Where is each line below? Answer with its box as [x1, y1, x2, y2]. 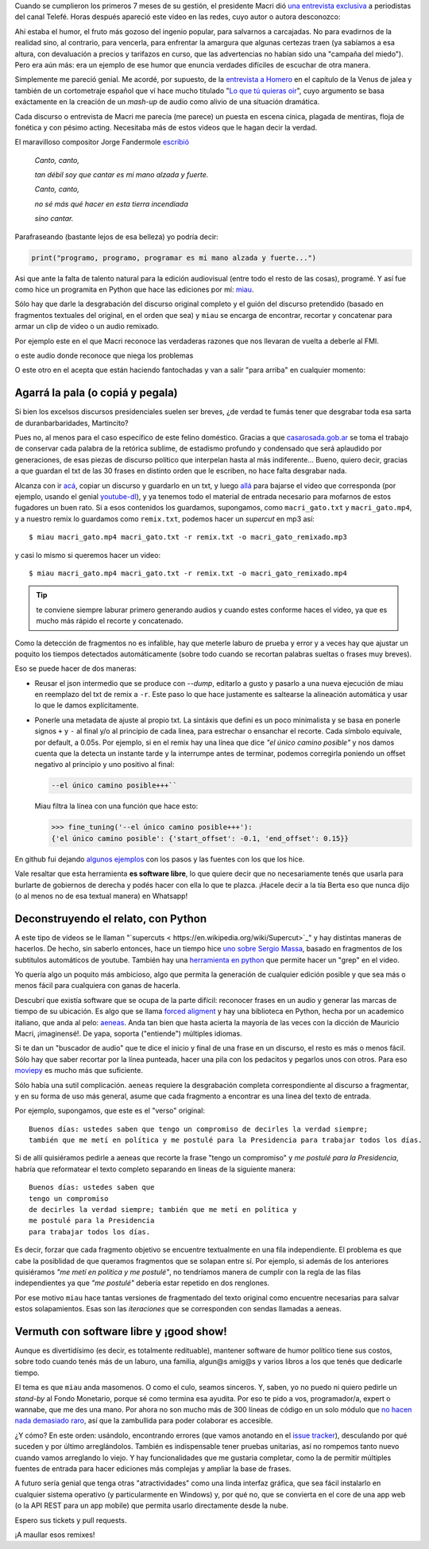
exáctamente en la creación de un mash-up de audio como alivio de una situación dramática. [14, 97, 320, 106]
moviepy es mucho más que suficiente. [14, 1066, 143, 1075]
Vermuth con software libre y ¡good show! [14, 1324, 228, 1338]
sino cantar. [34, 214, 74, 223]
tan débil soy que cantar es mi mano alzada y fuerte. [34, 170, 209, 180]
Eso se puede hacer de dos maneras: [14, 664, 137, 673]
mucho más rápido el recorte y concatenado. [36, 616, 184, 625]
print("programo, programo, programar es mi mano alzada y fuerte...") [31, 253, 317, 262]
